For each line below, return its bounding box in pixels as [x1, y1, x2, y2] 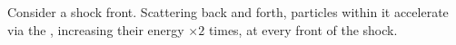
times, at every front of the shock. [208, 20, 398, 39]
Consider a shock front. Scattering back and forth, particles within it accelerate [7, 3, 449, 21]
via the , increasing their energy [7, 20, 184, 39]
